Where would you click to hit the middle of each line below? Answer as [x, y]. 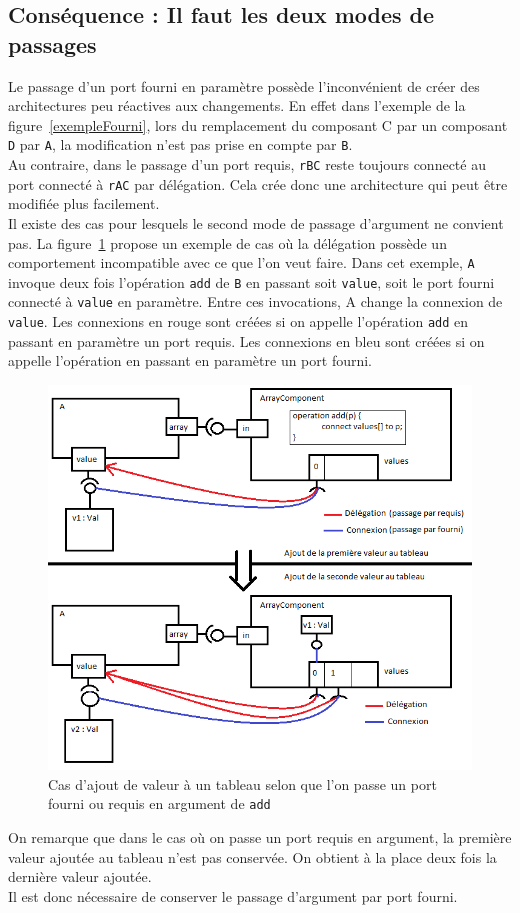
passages [52, 43]
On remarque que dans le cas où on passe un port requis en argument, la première [260, 837]
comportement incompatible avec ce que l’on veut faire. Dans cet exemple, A [241, 262]
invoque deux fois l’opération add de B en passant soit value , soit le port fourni [251, 281]
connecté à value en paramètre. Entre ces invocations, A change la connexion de [255, 301]
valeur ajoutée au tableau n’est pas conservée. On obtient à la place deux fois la [252, 856]
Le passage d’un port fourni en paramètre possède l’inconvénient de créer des [244, 85]
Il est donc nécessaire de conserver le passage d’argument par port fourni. [233, 895]
